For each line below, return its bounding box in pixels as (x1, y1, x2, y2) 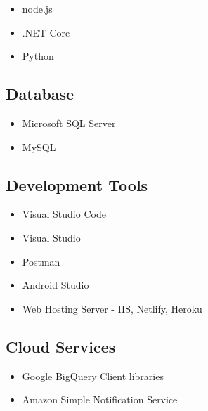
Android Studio (22, 278, 89, 292)
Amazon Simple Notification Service (22, 392, 178, 407)
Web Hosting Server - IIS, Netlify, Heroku (22, 301, 202, 315)
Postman (22, 254, 60, 268)
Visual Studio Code (22, 207, 106, 221)
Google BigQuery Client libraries (22, 368, 164, 383)
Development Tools (6, 174, 148, 195)
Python (22, 48, 54, 63)
